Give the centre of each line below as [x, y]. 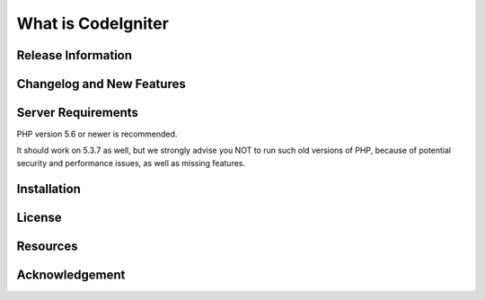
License [39, 217]
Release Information [75, 55]
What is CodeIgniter [93, 23]
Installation [48, 189]
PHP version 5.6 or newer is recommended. [97, 134]
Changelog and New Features [101, 84]
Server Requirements [78, 113]
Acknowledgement [71, 274]
